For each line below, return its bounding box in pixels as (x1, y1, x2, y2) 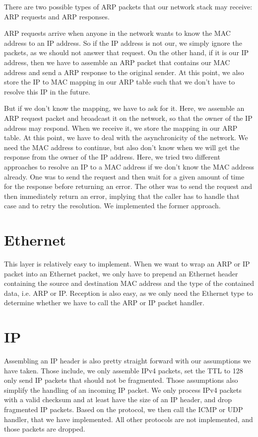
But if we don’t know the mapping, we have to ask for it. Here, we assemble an (4, 103, 245, 113)
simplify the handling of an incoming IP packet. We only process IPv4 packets (4, 384, 242, 395)
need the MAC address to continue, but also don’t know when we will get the (4, 142, 240, 152)
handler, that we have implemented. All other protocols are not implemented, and (4, 414, 253, 424)
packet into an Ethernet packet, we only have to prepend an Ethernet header (4, 268, 238, 278)
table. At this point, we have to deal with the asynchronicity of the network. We (4, 132, 248, 143)
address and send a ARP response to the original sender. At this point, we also (4, 67, 244, 77)
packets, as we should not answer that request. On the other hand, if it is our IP (4, 47, 249, 58)
